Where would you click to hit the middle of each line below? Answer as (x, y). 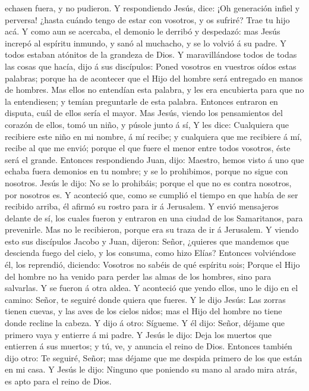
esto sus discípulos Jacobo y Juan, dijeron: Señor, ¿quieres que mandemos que (147, 241)
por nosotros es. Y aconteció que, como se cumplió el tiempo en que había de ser (152, 194)
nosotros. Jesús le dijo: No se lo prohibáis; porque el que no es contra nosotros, (148, 182)
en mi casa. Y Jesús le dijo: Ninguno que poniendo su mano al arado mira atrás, (151, 369)
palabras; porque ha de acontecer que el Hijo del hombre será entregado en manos (154, 78)
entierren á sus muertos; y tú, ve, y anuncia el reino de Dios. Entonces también (149, 346)
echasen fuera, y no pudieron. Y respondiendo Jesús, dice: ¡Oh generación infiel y (152, 8)
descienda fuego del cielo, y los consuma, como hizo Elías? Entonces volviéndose (150, 253)
